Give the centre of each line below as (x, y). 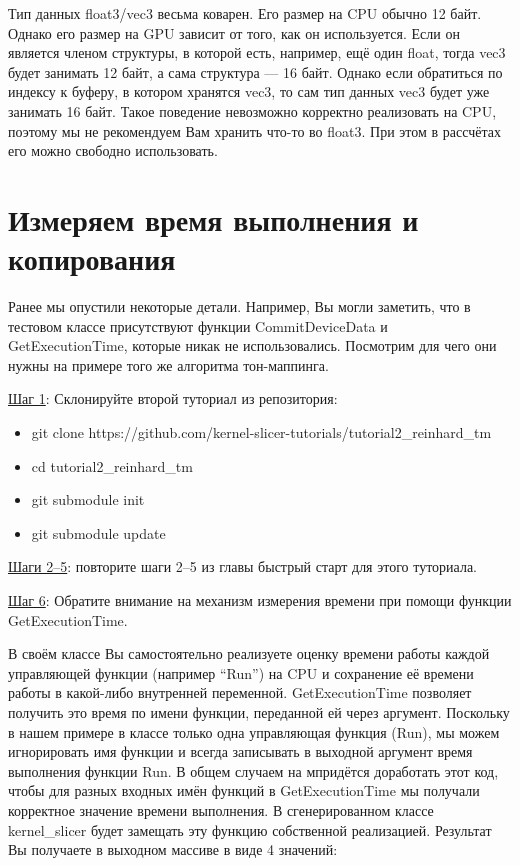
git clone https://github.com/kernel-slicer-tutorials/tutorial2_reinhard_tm (261, 432)
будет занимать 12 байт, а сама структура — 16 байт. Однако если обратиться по (255, 71)
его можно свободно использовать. (113, 150)
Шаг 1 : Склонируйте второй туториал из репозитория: (173, 398)
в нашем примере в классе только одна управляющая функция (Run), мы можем (254, 731)
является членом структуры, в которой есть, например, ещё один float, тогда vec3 (257, 52)
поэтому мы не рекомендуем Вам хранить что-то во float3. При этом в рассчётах (254, 130)
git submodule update (98, 532)
